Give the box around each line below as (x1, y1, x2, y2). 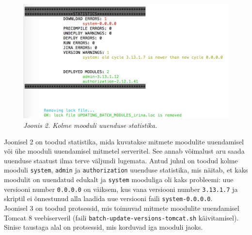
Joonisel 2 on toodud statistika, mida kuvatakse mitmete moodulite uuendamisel (4, 136, 244, 146)
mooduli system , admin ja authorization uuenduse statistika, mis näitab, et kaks (4, 165, 248, 175)
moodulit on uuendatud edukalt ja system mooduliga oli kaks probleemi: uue (4, 174, 234, 185)
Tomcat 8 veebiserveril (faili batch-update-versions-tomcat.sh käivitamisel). (4, 212, 239, 222)
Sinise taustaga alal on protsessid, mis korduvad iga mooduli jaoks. (4, 222, 203, 232)
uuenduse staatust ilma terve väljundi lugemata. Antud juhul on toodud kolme (4, 155, 238, 165)
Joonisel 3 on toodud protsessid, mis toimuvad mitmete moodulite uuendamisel (4, 203, 239, 213)
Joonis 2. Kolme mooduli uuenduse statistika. (23, 120, 157, 130)
